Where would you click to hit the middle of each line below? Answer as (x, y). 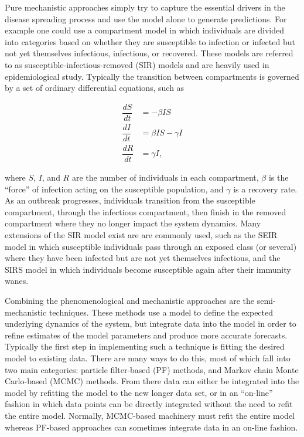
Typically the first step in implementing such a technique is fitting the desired (145, 346)
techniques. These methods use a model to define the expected (161, 312)
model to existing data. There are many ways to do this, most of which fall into (148, 358)
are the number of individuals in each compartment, (165, 177)
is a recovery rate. (265, 189)
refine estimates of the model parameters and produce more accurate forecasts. (146, 335)
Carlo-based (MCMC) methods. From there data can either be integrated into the (152, 381)
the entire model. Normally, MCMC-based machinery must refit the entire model (150, 415)
